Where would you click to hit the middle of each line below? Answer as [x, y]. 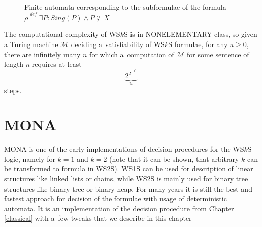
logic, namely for [30, 158]
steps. [13, 90]
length [14, 64]
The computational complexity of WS [62, 34]
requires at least [57, 64]
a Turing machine [31, 44]
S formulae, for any [198, 44]
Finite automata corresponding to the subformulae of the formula [125, 7]
